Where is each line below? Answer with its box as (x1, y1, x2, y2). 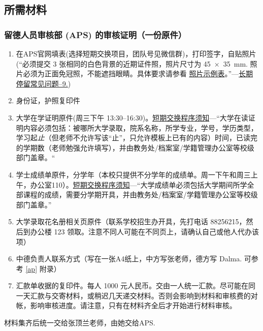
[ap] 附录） (25, 263, 61, 274)
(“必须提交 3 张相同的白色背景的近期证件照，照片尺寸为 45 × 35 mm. (16, 58, 248, 69)
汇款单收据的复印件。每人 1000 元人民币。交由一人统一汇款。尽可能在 (16, 280, 249, 291)
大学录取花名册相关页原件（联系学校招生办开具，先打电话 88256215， (16, 216, 246, 227)
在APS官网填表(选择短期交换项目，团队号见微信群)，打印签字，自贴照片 (16, 48, 256, 58)
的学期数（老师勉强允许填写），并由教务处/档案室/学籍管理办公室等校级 (16, 142, 254, 153)
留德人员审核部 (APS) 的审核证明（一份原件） (4, 28, 187, 41)
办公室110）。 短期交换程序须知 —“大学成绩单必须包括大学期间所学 (30, 179, 247, 190)
